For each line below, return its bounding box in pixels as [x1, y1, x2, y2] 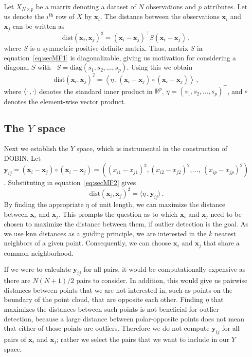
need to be [210, 208, 242, 219]
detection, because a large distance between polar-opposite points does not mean [4, 313, 244, 323]
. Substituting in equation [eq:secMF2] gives [4, 177, 136, 188]
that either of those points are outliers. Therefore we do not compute [4, 323, 210, 333]
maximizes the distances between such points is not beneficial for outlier [4, 303, 219, 314]
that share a [203, 238, 240, 248]
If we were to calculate [4, 264, 71, 274]
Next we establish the [4, 143, 68, 153]
